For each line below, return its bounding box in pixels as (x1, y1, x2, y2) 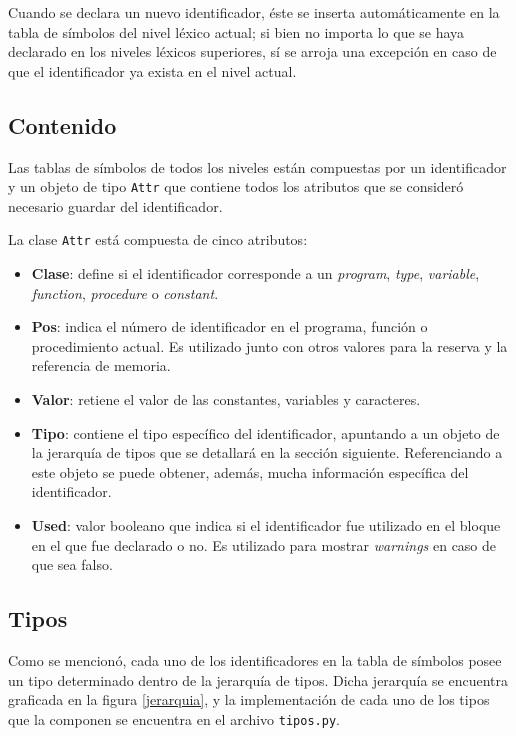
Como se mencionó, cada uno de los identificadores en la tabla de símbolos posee (8, 650, 502, 670)
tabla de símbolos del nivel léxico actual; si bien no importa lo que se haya (8, 21, 465, 42)
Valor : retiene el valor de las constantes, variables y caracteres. (31, 389, 421, 410)
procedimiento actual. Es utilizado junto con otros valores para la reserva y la (31, 335, 508, 356)
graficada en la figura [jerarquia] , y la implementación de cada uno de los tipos (8, 689, 490, 710)
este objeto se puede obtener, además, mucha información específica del (31, 461, 469, 482)
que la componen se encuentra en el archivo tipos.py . (8, 708, 340, 729)
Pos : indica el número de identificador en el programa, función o (31, 316, 428, 337)
